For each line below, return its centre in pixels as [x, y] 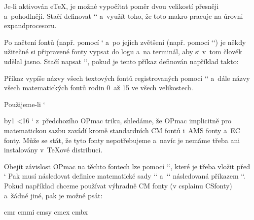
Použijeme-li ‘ [25, 104]
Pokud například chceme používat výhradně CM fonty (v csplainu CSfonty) [118, 185]
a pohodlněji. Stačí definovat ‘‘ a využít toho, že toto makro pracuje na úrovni [124, 16]
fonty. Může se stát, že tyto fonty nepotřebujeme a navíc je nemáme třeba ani [122, 140]
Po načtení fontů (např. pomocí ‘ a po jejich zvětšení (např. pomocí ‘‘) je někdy [125, 42]
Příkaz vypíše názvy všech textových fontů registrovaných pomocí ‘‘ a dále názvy [127, 78]
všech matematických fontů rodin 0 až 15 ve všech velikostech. [99, 88]
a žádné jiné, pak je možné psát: [53, 195]
